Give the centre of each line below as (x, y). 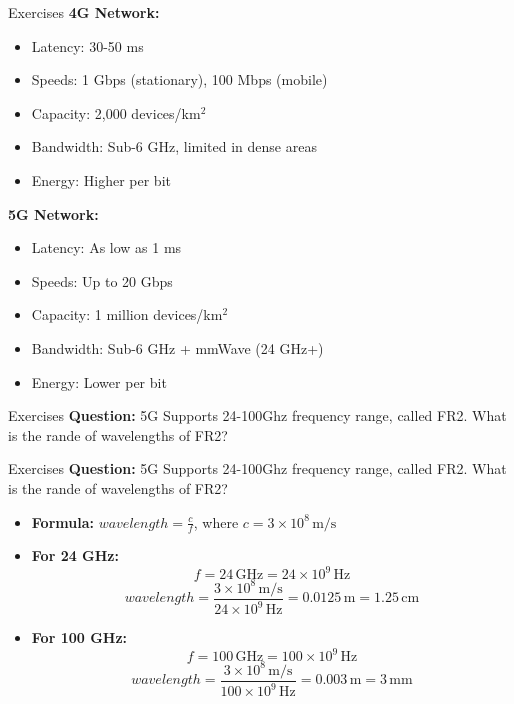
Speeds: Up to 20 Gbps (102, 280)
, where (216, 521)
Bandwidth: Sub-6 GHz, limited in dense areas (174, 146)
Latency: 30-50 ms (87, 45)
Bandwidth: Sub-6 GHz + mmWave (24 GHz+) (177, 347)
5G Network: (53, 213)
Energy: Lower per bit (99, 381)
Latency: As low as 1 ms (106, 247)
